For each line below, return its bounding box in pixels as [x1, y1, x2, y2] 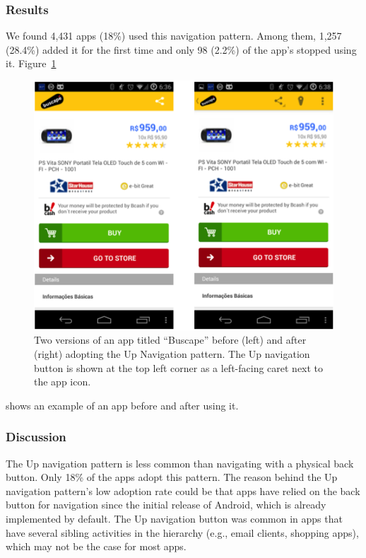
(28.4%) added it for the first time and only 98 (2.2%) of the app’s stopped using [6, 42, 357, 57]
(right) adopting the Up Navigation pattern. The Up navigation [34, 347, 310, 361]
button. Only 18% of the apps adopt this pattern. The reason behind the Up [6, 470, 338, 484]
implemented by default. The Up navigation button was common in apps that [6, 511, 343, 526]
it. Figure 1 [6, 56, 57, 71]
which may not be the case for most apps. [6, 539, 187, 554]
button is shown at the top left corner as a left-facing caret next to [34, 360, 324, 375]
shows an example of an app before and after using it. [6, 397, 239, 412]
